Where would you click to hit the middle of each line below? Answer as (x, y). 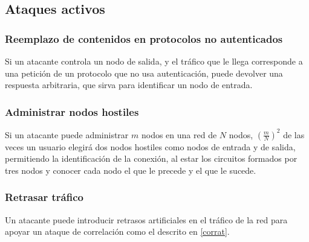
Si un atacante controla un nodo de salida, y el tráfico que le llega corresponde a (154, 61)
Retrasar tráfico (44, 197)
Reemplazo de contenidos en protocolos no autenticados (144, 38)
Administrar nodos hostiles (72, 111)
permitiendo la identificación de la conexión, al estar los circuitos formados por (151, 158)
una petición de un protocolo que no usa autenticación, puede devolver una (144, 73)
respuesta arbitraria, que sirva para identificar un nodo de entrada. (129, 85)
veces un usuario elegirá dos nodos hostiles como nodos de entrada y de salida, (150, 146)
